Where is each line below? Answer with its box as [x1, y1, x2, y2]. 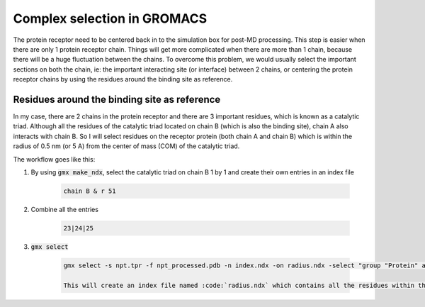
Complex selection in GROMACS [13, 11, 208, 26]
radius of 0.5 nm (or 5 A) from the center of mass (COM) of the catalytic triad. [13, 142, 240, 150]
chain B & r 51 [63, 186, 116, 195]
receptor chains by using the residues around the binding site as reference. [13, 75, 233, 84]
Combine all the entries [30, 205, 99, 213]
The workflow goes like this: [13, 155, 96, 163]
